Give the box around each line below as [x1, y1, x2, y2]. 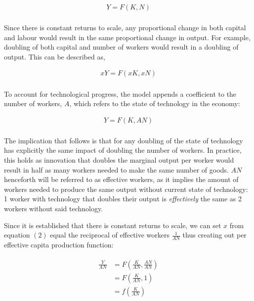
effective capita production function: [4, 239, 114, 249]
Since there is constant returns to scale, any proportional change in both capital [4, 22, 246, 33]
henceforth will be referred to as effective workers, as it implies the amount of [4, 174, 239, 184]
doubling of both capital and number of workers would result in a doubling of [4, 42, 239, 52]
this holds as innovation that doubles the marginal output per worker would [4, 154, 234, 165]
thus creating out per [182, 230, 247, 240]
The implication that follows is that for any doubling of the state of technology [4, 135, 243, 145]
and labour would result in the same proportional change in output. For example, [4, 32, 251, 42]
